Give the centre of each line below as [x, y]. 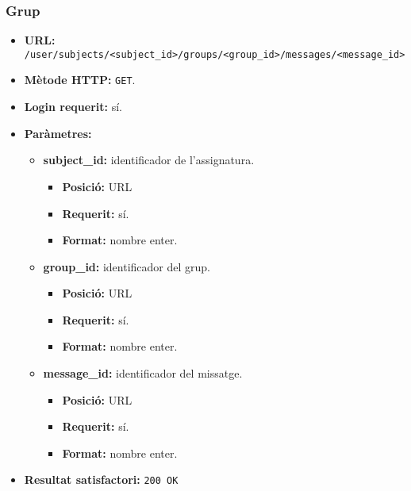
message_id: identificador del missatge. [143, 373]
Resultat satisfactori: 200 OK [101, 479]
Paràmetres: [58, 133]
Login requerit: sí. [73, 107]
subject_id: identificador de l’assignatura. [149, 160]
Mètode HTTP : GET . [80, 80]
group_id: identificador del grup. [127, 266]
